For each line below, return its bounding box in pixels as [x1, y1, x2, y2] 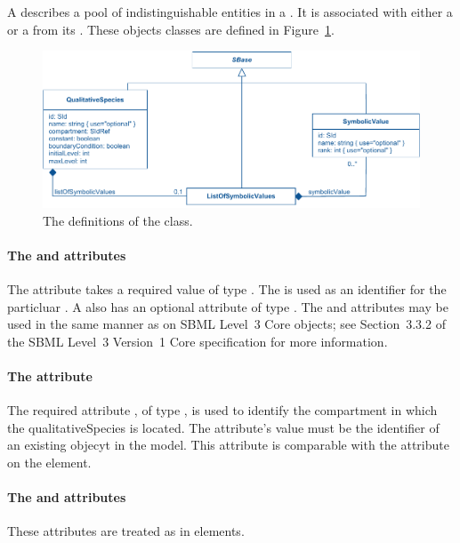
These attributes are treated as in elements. [7, 522, 245, 540]
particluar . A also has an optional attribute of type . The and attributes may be [7, 297, 448, 315]
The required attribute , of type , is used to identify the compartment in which [7, 401, 438, 419]
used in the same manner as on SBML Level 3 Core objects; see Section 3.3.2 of [7, 315, 446, 333]
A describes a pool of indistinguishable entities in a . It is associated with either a [7, 3, 453, 20]
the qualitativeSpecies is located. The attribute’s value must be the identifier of [7, 418, 440, 436]
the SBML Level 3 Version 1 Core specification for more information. [7, 331, 388, 350]
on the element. [7, 452, 92, 471]
